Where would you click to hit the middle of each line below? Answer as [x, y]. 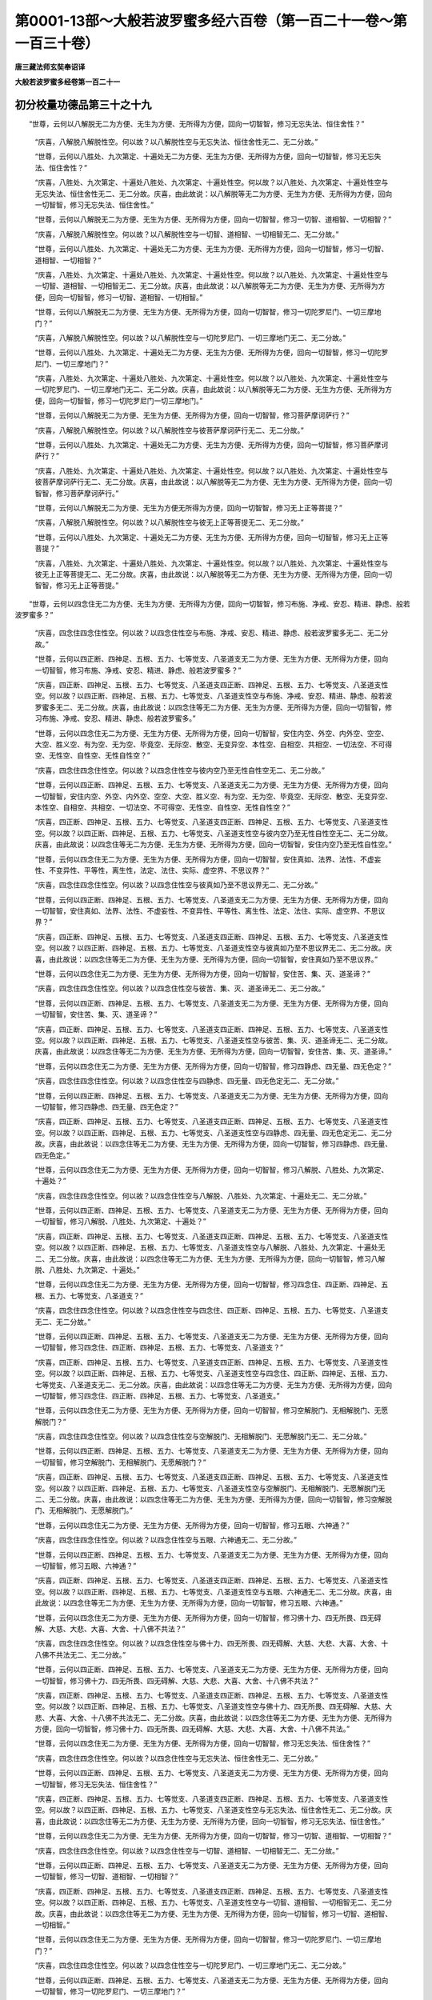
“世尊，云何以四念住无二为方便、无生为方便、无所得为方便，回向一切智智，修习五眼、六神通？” [192, 1525]
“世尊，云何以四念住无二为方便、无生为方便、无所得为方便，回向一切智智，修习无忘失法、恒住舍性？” [203, 1743]
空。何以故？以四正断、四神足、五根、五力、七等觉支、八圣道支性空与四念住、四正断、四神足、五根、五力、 [213, 1374]
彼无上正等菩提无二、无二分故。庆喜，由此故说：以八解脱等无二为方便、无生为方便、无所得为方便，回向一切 [213, 574]
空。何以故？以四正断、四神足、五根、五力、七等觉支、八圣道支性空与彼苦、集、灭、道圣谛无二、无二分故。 [213, 1040]
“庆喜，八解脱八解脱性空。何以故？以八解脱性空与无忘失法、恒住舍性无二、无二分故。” [176, 142]
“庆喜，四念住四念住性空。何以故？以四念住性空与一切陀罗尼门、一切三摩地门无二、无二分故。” [190, 1966]
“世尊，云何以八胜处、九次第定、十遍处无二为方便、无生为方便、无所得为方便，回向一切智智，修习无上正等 [212, 537]
